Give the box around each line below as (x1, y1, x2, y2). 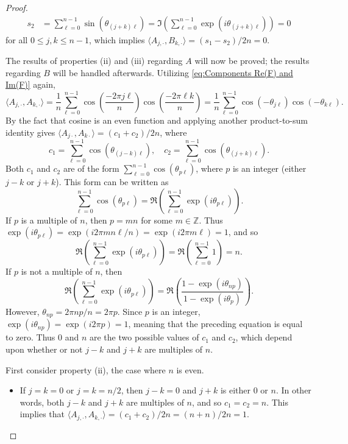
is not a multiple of (21, 265, 93, 278)
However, (5, 305, 40, 317)
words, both (20, 395, 65, 408)
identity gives (5, 125, 55, 138)
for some (141, 213, 172, 226)
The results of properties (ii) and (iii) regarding (5, 54, 183, 67)
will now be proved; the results (194, 54, 310, 67)
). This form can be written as (55, 175, 169, 188)
